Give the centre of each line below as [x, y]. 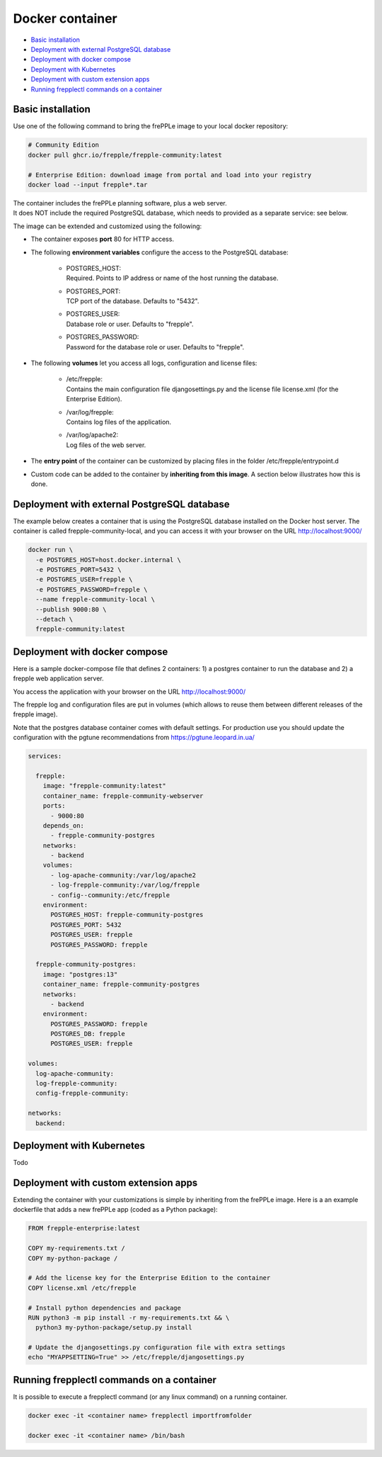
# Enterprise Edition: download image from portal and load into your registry [170, 175]
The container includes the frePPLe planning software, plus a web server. [120, 203]
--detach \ [54, 619]
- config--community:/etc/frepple [110, 895]
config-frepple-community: [82, 1093]
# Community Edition [63, 145]
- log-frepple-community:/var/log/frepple [125, 885]
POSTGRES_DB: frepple [88, 1034]
